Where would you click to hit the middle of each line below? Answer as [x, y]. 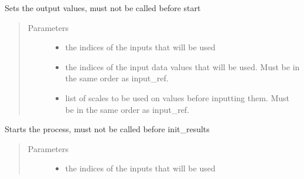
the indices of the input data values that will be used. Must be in [182, 66]
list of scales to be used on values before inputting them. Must [177, 97]
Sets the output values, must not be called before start [103, 8]
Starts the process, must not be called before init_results [107, 129]
